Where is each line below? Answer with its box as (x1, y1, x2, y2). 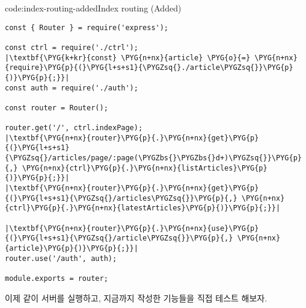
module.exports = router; (5, 274, 108, 283)
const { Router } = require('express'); (5, 23, 169, 32)
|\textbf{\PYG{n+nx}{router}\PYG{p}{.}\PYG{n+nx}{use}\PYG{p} (5, 224, 259, 233)
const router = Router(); (5, 103, 108, 112)
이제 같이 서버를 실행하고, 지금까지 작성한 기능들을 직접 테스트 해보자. (5, 291, 268, 304)
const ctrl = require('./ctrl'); (5, 43, 138, 52)
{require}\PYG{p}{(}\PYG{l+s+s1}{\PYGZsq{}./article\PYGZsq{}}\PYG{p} (5, 63, 293, 72)
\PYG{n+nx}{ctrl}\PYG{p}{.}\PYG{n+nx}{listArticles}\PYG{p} (22, 163, 268, 172)
